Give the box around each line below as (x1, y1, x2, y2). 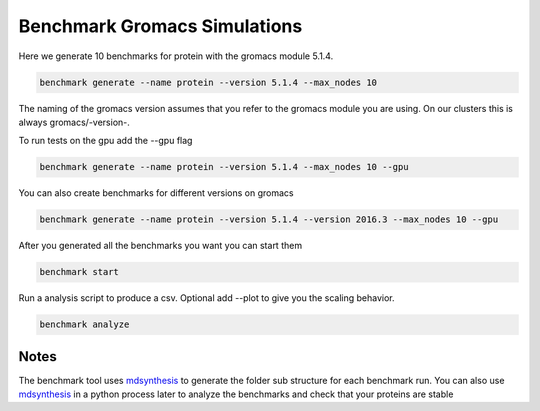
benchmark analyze (39, 319, 130, 330)
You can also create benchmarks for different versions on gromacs (18, 187, 294, 199)
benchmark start (39, 266, 120, 278)
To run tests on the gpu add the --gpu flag (18, 135, 193, 147)
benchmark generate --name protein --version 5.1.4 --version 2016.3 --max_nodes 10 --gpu (39, 214, 499, 225)
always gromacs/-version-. (18, 116, 130, 128)
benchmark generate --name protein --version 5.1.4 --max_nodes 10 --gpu (39, 161, 409, 173)
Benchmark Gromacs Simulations (18, 15, 303, 37)
